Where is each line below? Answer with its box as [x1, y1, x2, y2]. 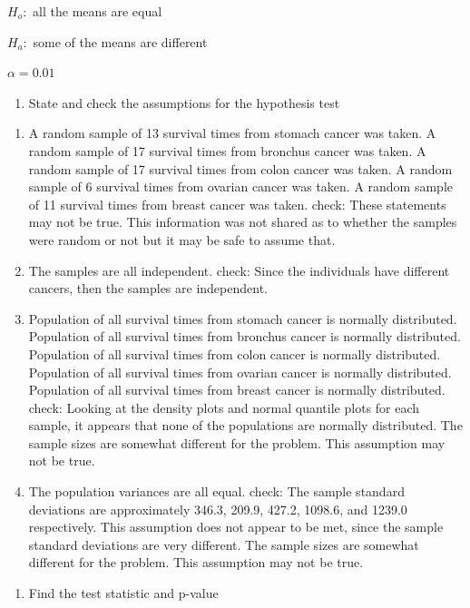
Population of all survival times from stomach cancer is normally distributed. [28, 309, 457, 328]
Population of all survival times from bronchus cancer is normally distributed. [28, 327, 461, 346]
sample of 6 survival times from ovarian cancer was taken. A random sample [28, 177, 453, 196]
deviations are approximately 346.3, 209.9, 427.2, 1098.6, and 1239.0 [28, 499, 407, 518]
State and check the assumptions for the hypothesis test [28, 93, 340, 112]
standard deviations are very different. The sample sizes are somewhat [28, 534, 419, 554]
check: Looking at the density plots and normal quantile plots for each [28, 397, 420, 417]
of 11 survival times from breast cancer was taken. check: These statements [28, 194, 446, 213]
